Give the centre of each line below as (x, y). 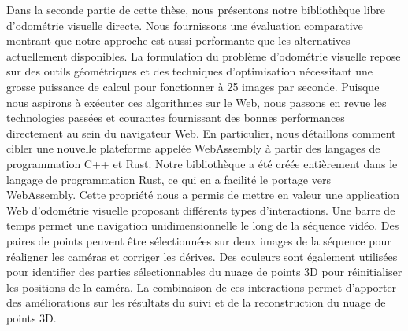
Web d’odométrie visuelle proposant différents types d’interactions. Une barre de (201, 210)
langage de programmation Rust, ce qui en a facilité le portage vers (169, 179)
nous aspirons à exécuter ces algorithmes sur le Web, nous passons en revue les (197, 102)
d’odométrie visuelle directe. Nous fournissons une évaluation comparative (185, 25)
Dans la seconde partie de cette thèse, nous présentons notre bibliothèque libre (196, 9)
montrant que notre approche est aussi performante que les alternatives (178, 40)
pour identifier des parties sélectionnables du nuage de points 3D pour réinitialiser (204, 272)
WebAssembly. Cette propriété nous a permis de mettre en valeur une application (203, 195)
